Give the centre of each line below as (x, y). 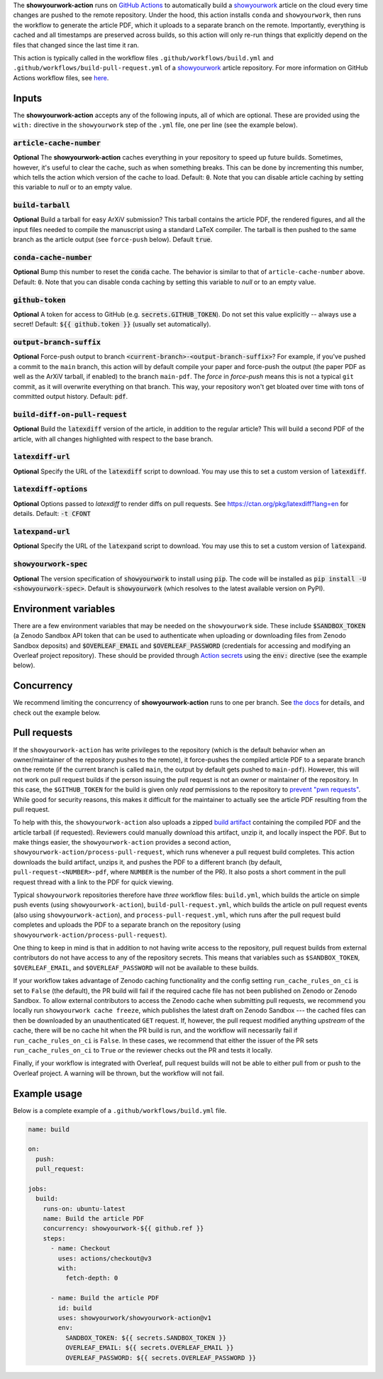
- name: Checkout (81, 1248)
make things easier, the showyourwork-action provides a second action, (122, 842)
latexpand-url (42, 532)
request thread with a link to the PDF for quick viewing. (93, 882)
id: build (75, 1308)
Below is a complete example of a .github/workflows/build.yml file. (120, 1110)
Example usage (48, 1093)
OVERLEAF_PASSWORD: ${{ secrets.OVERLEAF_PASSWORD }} (161, 1358)
